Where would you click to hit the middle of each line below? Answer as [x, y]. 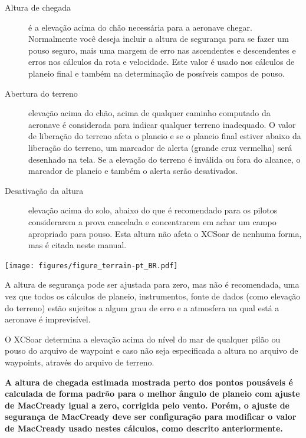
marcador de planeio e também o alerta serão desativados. [133, 171]
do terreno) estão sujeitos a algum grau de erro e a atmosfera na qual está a [142, 307]
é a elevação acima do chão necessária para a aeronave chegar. [140, 27]
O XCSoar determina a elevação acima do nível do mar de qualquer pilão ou [143, 339]
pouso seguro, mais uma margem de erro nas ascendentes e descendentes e [162, 50]
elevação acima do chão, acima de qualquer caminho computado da [149, 113]
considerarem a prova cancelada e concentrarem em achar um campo [152, 221]
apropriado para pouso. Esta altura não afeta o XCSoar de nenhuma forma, [165, 233]
